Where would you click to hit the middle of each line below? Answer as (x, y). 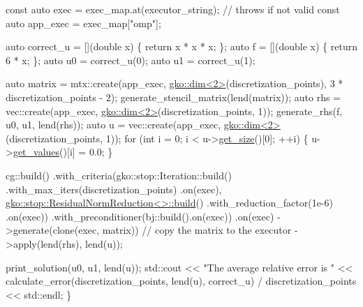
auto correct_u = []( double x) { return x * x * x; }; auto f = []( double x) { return (181, 46)
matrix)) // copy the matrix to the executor (197, 230)
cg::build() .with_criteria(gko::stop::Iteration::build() (119, 175)
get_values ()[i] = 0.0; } (63, 152)
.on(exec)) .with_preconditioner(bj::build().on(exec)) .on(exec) (140, 216)
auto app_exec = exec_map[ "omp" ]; (83, 23)
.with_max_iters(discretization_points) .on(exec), (114, 189)
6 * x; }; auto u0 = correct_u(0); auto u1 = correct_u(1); (131, 60)
